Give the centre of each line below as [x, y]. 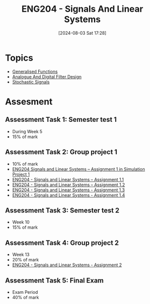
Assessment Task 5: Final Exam [54, 280]
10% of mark [25, 164]
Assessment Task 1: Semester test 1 [61, 120]
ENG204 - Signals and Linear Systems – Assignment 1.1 [68, 179]
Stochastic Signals [31, 82]
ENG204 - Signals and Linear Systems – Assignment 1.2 [68, 185]
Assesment [29, 102]
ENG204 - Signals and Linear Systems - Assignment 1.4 [68, 195]
